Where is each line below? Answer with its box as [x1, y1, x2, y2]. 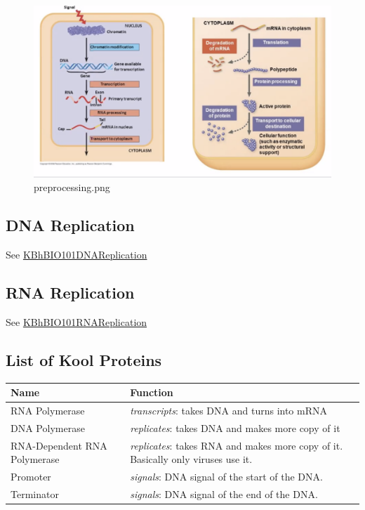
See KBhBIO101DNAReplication [6, 247, 147, 261]
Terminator [11, 486, 59, 501]
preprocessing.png [34, 180, 110, 195]
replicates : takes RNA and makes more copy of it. [130, 438, 343, 452]
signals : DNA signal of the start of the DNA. [130, 469, 323, 484]
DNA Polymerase [11, 420, 85, 435]
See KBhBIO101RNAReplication [6, 314, 147, 329]
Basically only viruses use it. [130, 452, 253, 466]
